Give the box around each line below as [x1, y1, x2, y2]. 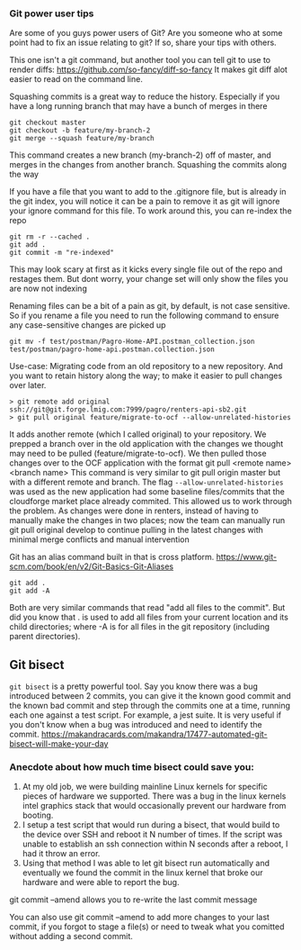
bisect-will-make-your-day [9, 738, 109, 749]
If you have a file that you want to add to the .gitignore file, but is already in [9, 186, 287, 197]
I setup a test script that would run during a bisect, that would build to [22, 819, 280, 830]
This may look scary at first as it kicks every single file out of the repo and [9, 264, 283, 275]
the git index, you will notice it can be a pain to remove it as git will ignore [9, 196, 280, 207]
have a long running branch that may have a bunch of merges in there [9, 101, 268, 112]
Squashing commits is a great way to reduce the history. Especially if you [9, 91, 280, 102]
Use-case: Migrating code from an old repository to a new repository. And [9, 361, 283, 372]
